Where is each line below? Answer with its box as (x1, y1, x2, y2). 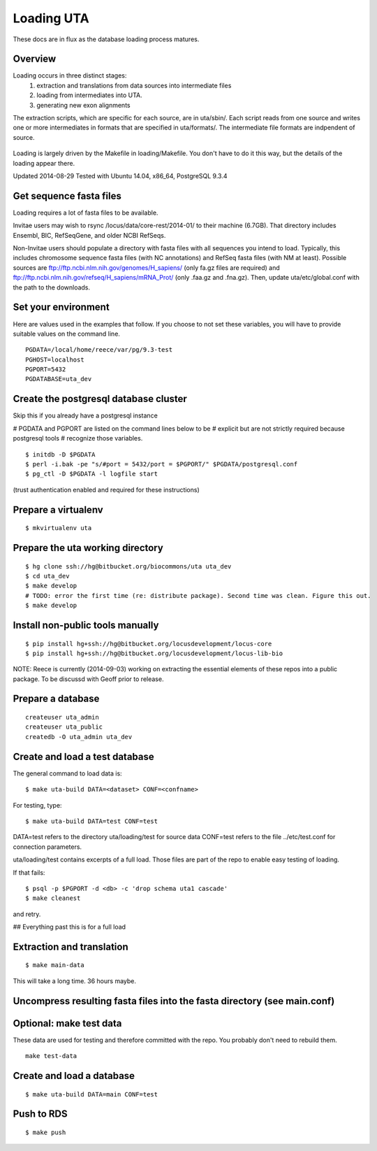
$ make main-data (25, 961, 84, 969)
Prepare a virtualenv (13, 503, 104, 515)
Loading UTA (13, 10, 90, 26)
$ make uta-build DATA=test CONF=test (25, 817, 158, 825)
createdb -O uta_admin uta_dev (25, 733, 133, 741)
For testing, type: (13, 801, 62, 809)
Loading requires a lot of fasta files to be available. (13, 208, 158, 217)
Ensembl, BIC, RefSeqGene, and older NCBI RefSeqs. (13, 231, 166, 239)
